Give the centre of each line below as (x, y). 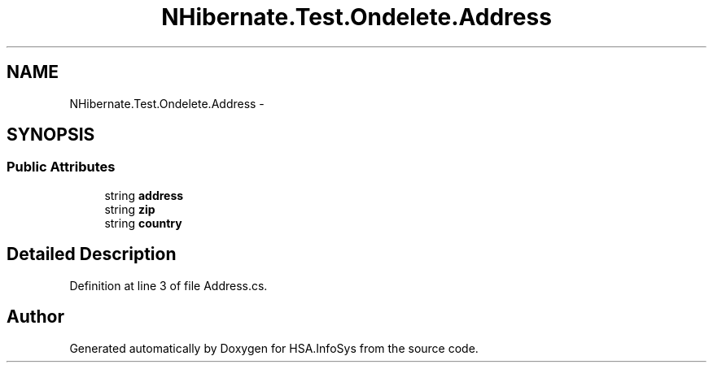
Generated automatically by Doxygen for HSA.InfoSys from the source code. (274, 348)
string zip (130, 209)
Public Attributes (61, 167)
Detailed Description (92, 254)
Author (35, 317)
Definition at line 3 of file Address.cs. (168, 285)
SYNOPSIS (51, 135)
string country (143, 223)
